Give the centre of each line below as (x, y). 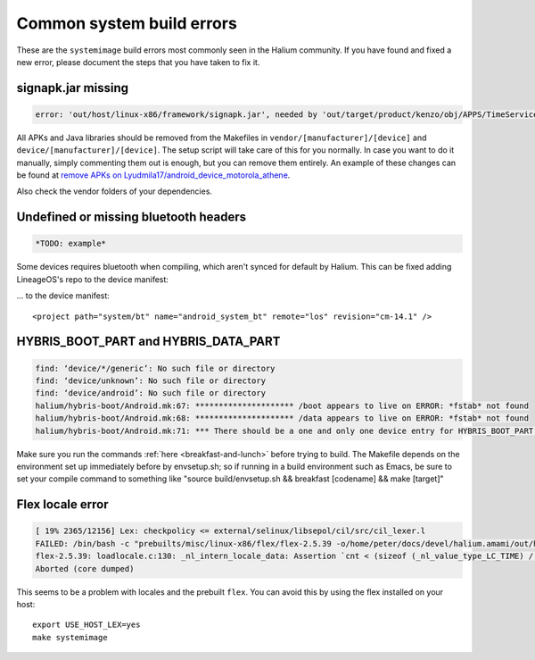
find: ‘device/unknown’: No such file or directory (151, 381)
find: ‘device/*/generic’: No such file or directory (155, 368)
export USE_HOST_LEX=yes (86, 625)
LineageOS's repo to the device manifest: (93, 279)
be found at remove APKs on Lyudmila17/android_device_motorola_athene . (153, 175)
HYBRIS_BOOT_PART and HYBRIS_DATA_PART (148, 342)
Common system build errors (127, 23)
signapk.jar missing (73, 88)
